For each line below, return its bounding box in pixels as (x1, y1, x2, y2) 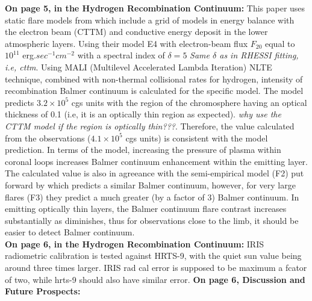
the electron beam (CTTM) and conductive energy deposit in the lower (5, 25, 268, 38)
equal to (264, 37, 295, 49)
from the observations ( (5, 131, 91, 144)
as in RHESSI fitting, (219, 49, 299, 61)
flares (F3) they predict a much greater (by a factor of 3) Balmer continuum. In (5, 190, 299, 203)
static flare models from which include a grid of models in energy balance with (5, 13, 295, 26)
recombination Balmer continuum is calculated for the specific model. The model (5, 84, 304, 97)
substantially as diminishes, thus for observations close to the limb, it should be (5, 214, 299, 226)
